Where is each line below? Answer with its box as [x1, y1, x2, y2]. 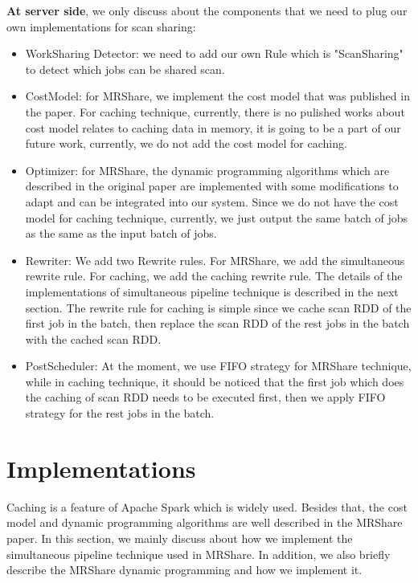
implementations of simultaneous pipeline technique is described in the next [25, 283, 399, 300]
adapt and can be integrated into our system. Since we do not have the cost [25, 193, 399, 210]
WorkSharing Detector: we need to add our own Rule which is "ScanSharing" [25, 45, 404, 62]
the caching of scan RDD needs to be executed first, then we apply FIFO [25, 389, 386, 406]
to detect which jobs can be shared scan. [25, 60, 225, 77]
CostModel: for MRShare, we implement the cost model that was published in [25, 88, 410, 104]
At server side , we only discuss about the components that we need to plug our [6, 2, 408, 18]
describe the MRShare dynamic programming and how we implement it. [6, 561, 363, 578]
